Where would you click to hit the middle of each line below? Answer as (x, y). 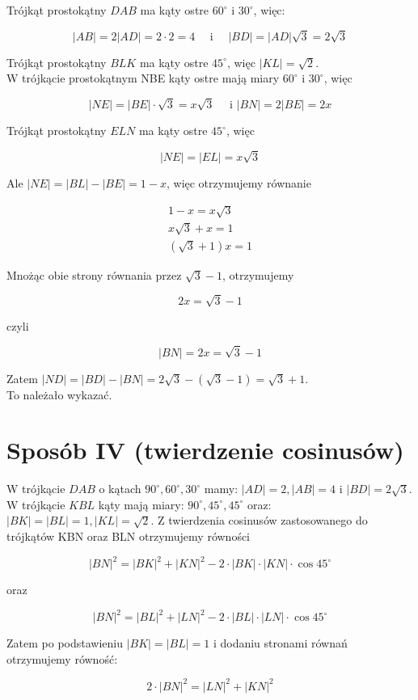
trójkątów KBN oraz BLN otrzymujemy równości (129, 536)
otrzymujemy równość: (62, 658)
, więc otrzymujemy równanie (239, 182)
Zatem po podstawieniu (65, 643)
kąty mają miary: (141, 504)
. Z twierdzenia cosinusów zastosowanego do (259, 520)
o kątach (120, 489)
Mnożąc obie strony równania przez (94, 274)
